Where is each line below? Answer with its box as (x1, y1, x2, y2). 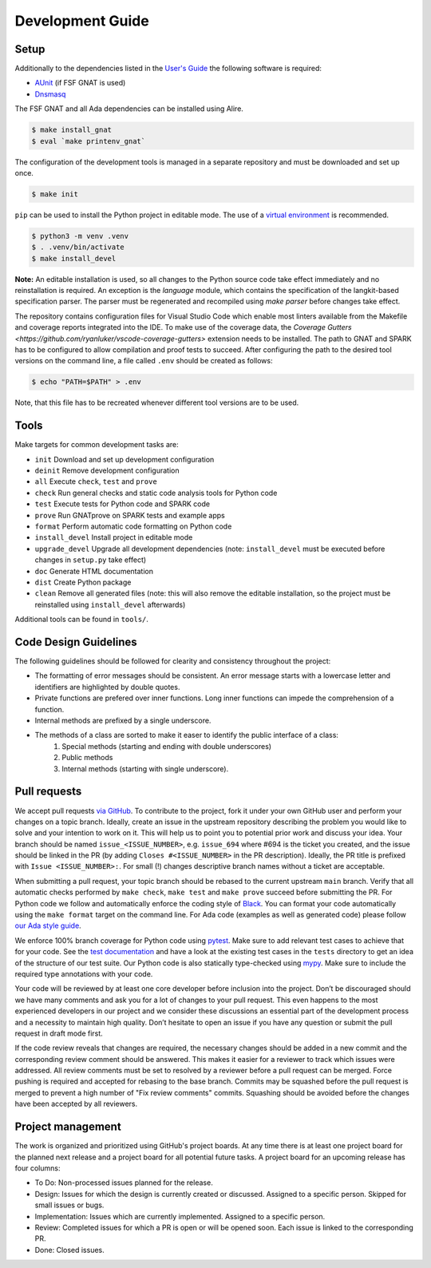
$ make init (31, 189, 79, 199)
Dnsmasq (34, 89, 66, 99)
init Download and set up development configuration (34, 454, 215, 464)
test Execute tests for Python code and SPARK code (34, 499, 211, 509)
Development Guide (14, 12, 149, 30)
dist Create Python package (34, 577, 132, 587)
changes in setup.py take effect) (34, 555, 147, 565)
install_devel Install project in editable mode (34, 533, 193, 542)
